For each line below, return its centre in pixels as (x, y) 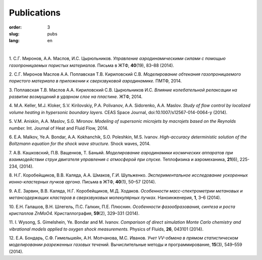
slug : (14, 33)
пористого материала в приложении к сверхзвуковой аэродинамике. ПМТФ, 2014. (95, 81)
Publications (35, 13)
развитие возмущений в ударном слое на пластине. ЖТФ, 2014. (76, 97)
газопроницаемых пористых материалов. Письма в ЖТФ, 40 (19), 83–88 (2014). (91, 65)
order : (15, 27)
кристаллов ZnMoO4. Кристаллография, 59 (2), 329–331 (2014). (74, 213)
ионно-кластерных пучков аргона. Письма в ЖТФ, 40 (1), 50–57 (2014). (82, 182)
